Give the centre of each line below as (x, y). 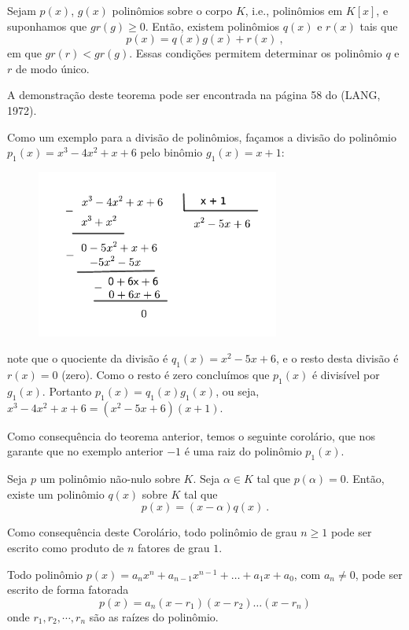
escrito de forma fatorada (68, 589)
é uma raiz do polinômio (243, 451)
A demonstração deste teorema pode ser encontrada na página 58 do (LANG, (194, 95)
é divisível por (346, 375)
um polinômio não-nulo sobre (110, 479)
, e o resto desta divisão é (337, 358)
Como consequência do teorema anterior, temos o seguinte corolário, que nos (191, 435)
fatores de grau (174, 547)
